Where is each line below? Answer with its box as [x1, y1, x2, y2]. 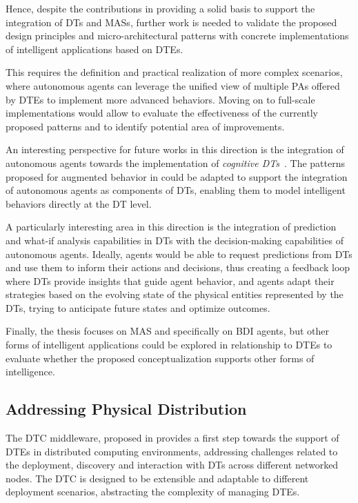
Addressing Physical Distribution [6, 398, 247, 420]
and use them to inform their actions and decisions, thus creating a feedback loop [6, 260, 350, 275]
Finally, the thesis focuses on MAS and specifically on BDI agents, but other [6, 324, 329, 338]
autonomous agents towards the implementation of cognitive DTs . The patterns [6, 155, 345, 170]
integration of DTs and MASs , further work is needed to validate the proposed [6, 14, 337, 29]
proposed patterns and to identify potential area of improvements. [6, 119, 285, 133]
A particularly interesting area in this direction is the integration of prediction [6, 219, 337, 234]
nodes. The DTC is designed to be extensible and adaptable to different [6, 471, 309, 485]
